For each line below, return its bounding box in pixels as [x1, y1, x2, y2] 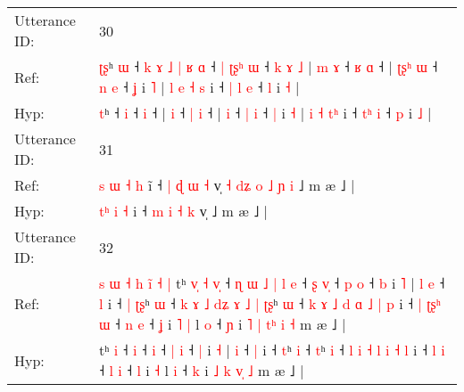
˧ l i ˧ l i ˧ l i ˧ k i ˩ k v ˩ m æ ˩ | [98, 360, 304, 380]
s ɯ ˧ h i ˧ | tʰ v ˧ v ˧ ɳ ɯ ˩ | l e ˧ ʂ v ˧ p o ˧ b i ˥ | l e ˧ [98, 273, 445, 293]
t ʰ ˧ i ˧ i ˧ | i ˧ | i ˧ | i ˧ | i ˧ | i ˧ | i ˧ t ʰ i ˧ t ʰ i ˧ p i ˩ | [98, 102, 432, 123]
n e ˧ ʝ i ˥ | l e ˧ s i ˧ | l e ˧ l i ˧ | [98, 77, 300, 97]
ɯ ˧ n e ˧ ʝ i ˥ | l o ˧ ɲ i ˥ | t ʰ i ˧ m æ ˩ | [98, 314, 346, 334]
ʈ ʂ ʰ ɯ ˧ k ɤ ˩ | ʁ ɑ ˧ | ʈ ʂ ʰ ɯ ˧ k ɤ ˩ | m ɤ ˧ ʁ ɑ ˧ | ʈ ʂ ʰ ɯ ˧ [98, 56, 438, 77]
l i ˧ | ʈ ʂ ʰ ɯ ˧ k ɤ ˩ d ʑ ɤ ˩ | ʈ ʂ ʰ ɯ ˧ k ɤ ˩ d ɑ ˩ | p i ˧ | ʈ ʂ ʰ [98, 293, 441, 314]
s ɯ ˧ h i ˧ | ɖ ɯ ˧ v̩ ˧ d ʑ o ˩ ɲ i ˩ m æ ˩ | [98, 175, 355, 195]
